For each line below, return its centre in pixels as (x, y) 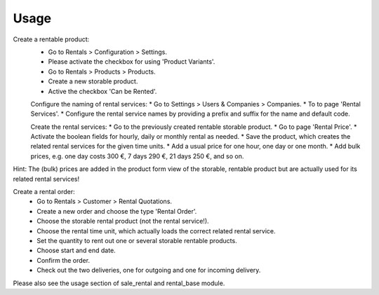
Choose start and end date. (76, 251)
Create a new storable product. (93, 81)
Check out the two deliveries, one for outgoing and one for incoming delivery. (149, 270)
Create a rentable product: (51, 39)
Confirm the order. (64, 260)
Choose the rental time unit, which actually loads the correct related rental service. (157, 231)
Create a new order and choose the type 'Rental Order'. (117, 211)
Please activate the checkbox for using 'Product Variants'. (132, 62)
